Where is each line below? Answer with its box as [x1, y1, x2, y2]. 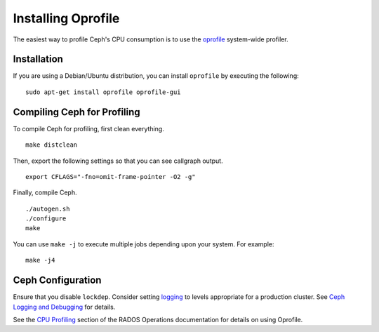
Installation [13, 53, 63, 65]
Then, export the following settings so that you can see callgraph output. [13, 157, 224, 165]
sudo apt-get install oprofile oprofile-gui [25, 88, 182, 96]
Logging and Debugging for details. [13, 303, 116, 311]
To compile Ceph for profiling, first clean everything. [13, 124, 164, 133]
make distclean [25, 141, 78, 149]
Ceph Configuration [13, 274, 102, 286]
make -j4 [25, 256, 55, 265]
